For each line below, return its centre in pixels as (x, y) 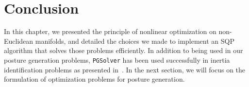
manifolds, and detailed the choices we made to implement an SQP (135, 41)
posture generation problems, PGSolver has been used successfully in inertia (117, 60)
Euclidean (19, 41)
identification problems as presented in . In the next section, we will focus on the (125, 69)
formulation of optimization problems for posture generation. (94, 79)
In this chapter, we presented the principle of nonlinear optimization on (110, 31)
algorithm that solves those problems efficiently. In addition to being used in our (124, 50)
